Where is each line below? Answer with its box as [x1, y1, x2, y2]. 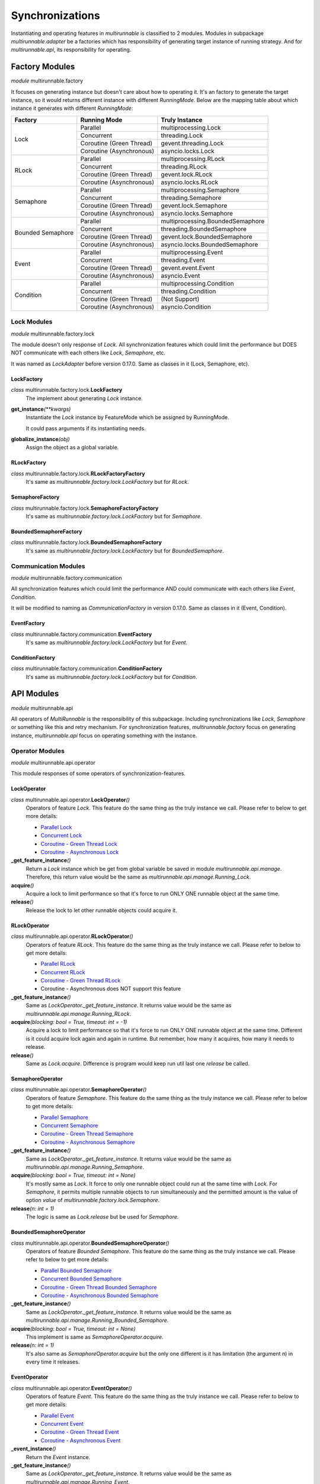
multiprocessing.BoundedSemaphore [161, 217, 265, 225]
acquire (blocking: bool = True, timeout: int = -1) [11, 1019, 127, 1026]
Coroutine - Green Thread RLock [40, 977, 121, 984]
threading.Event [161, 256, 206, 264]
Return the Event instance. [25, 1453, 91, 1460]
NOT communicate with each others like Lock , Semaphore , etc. [11, 349, 166, 356]
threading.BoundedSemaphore [161, 224, 247, 233]
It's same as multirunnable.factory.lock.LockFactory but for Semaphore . [25, 513, 202, 520]
